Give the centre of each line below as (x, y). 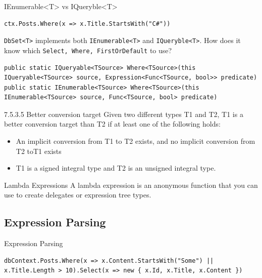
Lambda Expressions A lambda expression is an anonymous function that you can (131, 185)
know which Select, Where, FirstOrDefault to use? (88, 50)
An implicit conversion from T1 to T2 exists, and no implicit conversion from (136, 141)
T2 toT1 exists (39, 151)
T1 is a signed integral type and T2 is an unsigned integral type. (116, 168)
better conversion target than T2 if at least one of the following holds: (112, 124)
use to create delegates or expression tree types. (78, 195)
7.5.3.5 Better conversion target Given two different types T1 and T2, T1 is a (124, 114)
